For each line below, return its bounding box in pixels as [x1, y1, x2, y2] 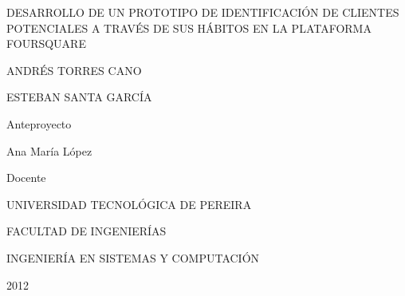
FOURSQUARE [6, 35, 86, 52]
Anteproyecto [6, 115, 72, 132]
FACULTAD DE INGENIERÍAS [6, 223, 167, 239]
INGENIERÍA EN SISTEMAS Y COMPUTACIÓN [6, 249, 260, 266]
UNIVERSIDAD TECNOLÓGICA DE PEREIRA [6, 195, 252, 212]
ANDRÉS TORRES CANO [6, 61, 142, 78]
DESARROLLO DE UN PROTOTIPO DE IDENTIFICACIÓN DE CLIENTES [6, 4, 399, 20]
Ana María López [6, 142, 92, 159]
